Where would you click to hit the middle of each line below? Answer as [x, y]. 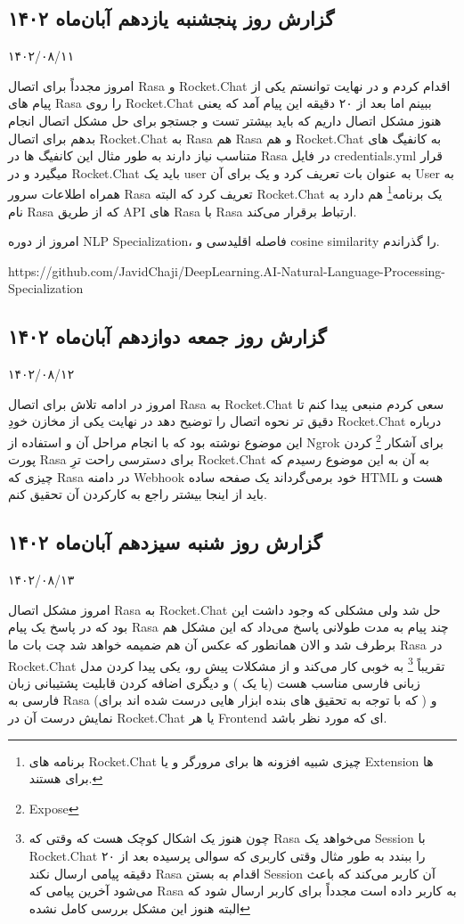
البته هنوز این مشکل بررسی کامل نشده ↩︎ [139, 908]
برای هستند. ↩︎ [66, 778]
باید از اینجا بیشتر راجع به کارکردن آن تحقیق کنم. [138, 494]
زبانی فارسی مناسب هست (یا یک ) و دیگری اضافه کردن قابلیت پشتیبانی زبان [214, 682]
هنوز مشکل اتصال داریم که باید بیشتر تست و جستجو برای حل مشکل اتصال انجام [225, 120]
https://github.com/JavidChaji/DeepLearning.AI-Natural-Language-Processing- [227, 270]
